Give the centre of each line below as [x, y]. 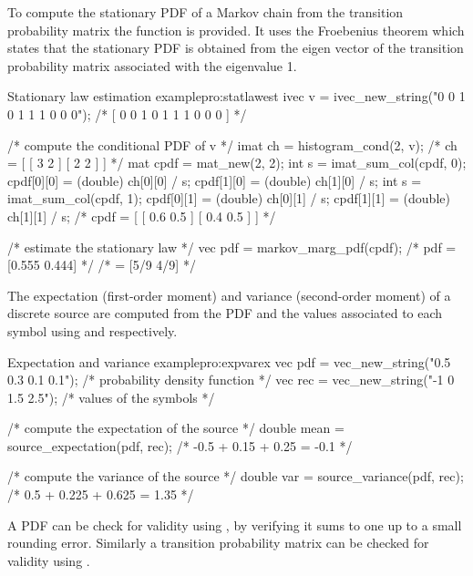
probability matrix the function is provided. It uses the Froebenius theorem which [236, 30]
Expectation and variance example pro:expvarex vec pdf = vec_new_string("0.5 [229, 361]
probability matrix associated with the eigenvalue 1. [152, 65]
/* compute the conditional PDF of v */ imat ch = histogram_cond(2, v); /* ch [232, 144]
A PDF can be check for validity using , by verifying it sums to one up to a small [235, 525]
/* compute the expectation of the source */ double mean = [176, 428]
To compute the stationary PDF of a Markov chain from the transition [206, 12]
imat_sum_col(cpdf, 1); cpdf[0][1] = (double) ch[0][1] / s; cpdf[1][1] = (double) [229, 198]
